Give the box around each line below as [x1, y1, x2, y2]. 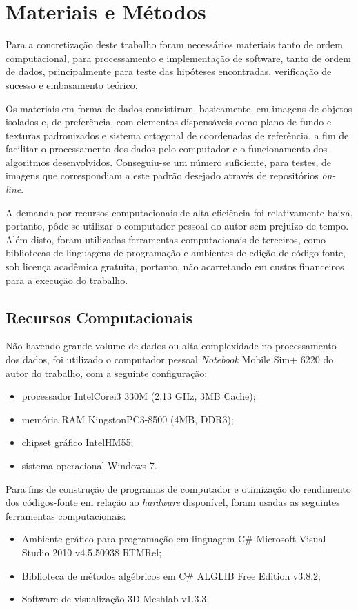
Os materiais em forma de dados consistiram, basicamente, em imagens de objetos [6, 101, 352, 115]
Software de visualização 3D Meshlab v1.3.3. [21, 591, 210, 606]
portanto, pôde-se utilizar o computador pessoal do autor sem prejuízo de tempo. [6, 218, 349, 233]
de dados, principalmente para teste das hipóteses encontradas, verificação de [6, 64, 332, 79]
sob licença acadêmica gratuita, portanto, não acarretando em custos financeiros [6, 259, 344, 274]
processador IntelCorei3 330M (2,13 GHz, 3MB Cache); [21, 389, 256, 403]
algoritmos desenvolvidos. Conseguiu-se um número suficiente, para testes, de [6, 154, 332, 169]
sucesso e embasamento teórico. [6, 77, 138, 92]
